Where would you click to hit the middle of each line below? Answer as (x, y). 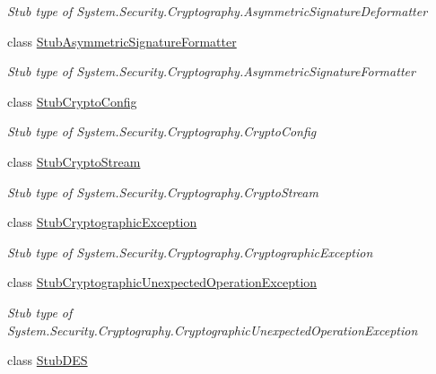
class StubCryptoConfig (72, 101)
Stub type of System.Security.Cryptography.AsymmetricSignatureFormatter (211, 71)
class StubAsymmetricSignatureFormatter (122, 41)
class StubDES (48, 360)
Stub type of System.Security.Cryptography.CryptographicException (190, 252)
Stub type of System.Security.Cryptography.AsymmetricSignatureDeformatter (218, 11)
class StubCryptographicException (102, 222)
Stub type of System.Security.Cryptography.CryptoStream (163, 191)
